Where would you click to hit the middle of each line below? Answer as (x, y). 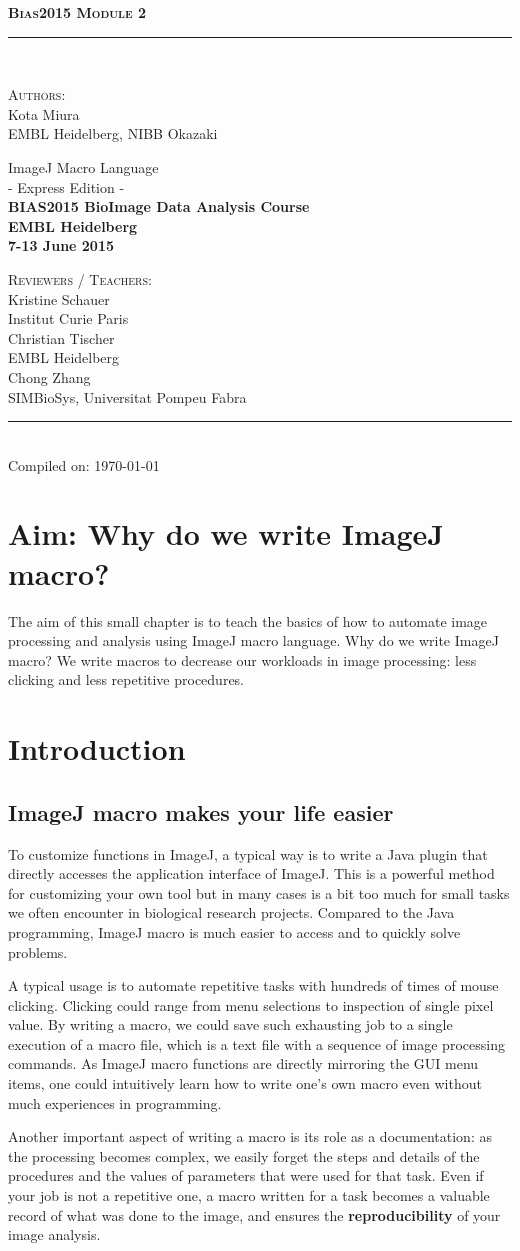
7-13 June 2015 (61, 245)
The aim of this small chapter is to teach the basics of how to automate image (248, 620)
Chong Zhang (49, 376)
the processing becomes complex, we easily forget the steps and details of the (244, 1155)
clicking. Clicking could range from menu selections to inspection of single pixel (251, 1004)
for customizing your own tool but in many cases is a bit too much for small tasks (259, 892)
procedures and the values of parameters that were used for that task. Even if (246, 1175)
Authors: (37, 94)
